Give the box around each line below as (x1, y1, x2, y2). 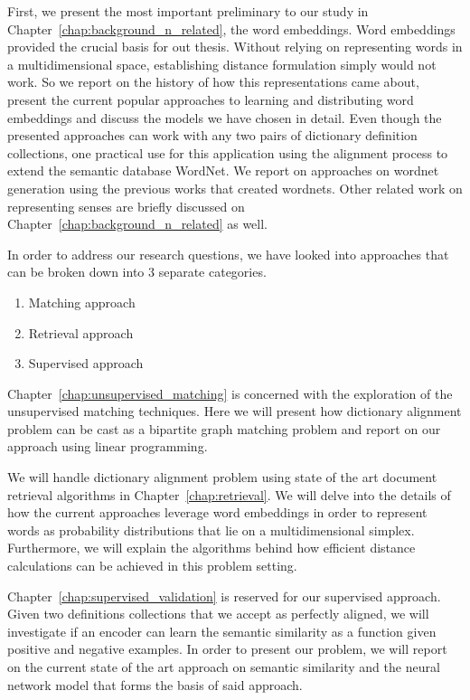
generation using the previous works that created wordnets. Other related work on (7, 178, 463, 197)
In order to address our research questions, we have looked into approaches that (7, 244, 449, 263)
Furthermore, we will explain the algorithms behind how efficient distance (7, 538, 416, 557)
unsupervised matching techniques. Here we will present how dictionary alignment (7, 402, 462, 421)
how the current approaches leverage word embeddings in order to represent (7, 503, 428, 522)
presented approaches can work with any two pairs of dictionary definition (7, 126, 418, 145)
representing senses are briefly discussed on (7, 196, 245, 215)
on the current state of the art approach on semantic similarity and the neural (7, 657, 440, 676)
